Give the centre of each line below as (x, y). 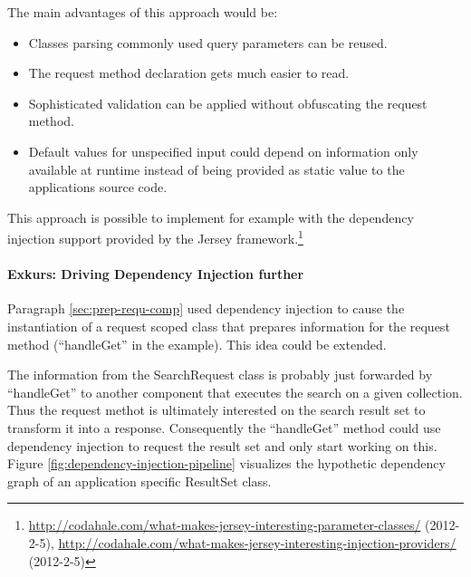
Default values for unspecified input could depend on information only (223, 151)
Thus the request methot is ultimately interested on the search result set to (216, 410)
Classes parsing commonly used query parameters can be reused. (208, 42)
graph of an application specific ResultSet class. (139, 481)
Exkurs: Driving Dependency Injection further (156, 274)
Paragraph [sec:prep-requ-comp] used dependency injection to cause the (206, 308)
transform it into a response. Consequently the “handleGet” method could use (224, 427)
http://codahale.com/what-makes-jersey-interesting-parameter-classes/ (225, 525)
